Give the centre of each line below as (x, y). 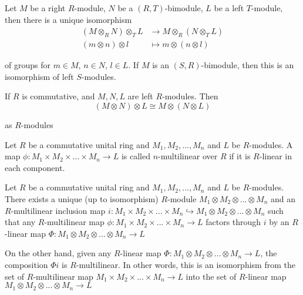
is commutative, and (58, 96)
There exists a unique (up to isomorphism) (82, 199)
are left (140, 96)
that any (20, 222)
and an (283, 199)
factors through (233, 222)
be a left (229, 8)
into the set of (211, 276)
